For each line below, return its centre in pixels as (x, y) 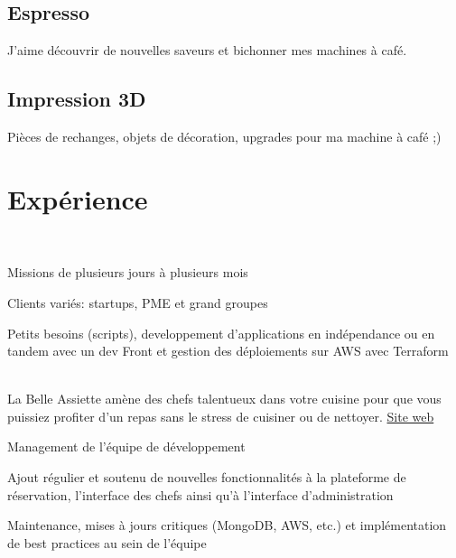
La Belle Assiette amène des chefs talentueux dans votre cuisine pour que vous (224, 399)
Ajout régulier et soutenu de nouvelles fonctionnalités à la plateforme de (207, 477)
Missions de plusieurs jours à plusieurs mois (128, 272)
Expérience (78, 198)
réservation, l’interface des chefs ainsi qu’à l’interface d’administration (200, 494)
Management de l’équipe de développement (126, 446)
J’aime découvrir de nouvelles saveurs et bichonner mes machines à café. (207, 50)
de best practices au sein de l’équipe (107, 542)
